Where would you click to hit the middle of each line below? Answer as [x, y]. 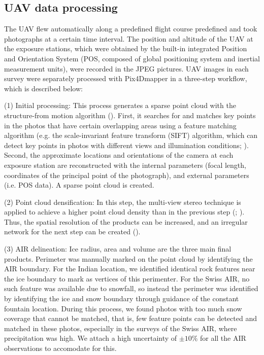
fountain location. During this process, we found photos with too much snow [123, 308]
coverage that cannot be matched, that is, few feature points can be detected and [130, 318]
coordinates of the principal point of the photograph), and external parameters [127, 175]
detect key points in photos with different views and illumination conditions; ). [126, 145]
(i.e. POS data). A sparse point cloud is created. [79, 185]
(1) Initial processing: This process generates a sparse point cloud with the [120, 105]
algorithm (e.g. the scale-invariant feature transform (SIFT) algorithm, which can [131, 135]
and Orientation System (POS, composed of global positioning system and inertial [132, 58]
